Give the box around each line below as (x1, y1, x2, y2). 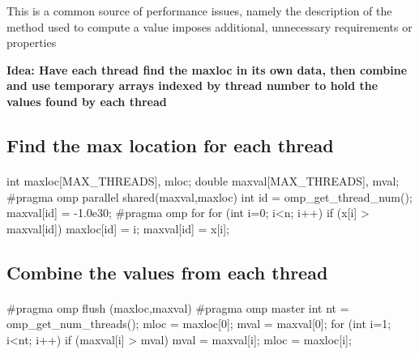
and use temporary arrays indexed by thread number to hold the (6, 77, 378, 94)
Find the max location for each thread (6, 132, 334, 157)
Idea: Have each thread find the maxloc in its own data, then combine (6, 61, 408, 78)
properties (6, 34, 57, 51)
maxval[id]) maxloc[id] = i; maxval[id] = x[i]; (6, 220, 229, 237)
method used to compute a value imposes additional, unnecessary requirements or (6, 18, 413, 35)
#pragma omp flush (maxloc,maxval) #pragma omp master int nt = (6, 299, 349, 316)
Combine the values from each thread (6, 259, 328, 284)
